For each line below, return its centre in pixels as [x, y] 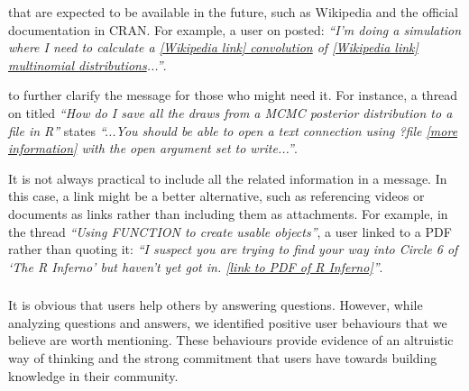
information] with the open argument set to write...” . [153, 148]
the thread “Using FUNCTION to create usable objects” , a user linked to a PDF [230, 231]
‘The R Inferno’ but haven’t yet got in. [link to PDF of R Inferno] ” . [196, 266]
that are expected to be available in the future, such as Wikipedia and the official [233, 12]
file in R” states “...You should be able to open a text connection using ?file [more [233, 130]
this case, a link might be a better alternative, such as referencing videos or [216, 196]
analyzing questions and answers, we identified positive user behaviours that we [228, 322]
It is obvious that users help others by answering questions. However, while [216, 305]
